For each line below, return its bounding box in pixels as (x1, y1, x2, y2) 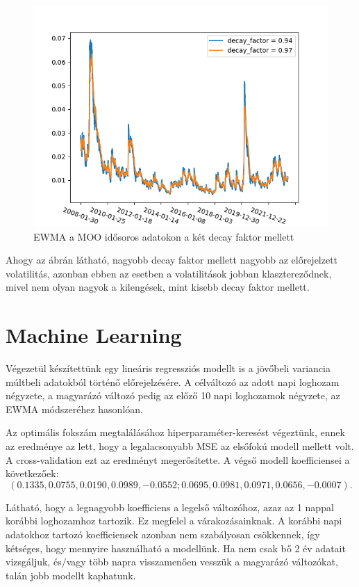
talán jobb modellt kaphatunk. (6, 568, 136, 582)
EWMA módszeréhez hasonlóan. (6, 401, 143, 416)
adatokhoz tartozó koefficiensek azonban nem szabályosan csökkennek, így (6, 527, 320, 542)
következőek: (6, 466, 59, 481)
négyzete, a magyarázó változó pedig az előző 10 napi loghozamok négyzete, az (6, 388, 340, 403)
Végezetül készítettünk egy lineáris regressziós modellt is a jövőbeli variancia (6, 361, 331, 376)
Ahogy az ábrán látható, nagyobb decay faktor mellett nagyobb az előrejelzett (6, 252, 338, 267)
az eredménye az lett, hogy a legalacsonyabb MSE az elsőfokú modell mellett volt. (6, 439, 354, 453)
